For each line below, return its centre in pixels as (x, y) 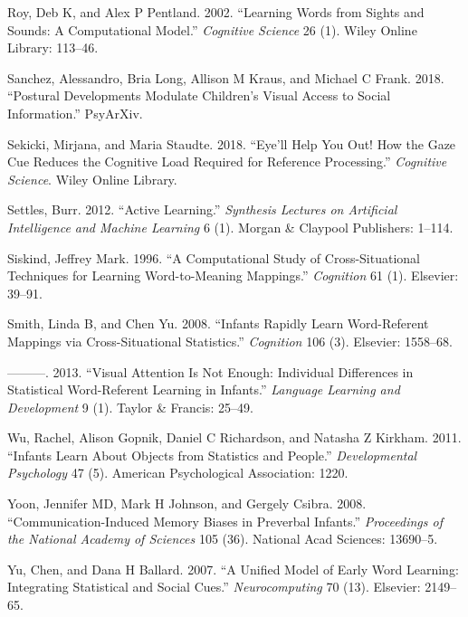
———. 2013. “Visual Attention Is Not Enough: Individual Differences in (210, 371)
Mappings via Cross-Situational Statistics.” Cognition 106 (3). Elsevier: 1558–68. (230, 341)
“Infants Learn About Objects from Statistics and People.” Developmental (212, 455)
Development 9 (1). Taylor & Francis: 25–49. (130, 407)
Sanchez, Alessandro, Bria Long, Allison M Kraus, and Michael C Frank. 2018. (226, 77)
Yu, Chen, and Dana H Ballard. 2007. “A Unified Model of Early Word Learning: (233, 569)
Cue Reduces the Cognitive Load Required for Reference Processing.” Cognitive (227, 161)
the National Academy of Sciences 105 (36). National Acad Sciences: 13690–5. (223, 539)
